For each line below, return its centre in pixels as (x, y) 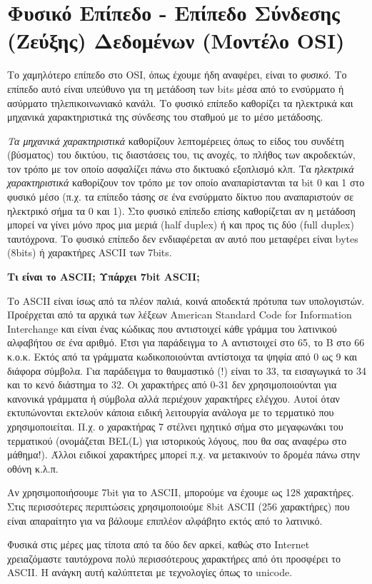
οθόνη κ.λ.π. (33, 468)
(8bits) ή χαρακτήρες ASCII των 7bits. (90, 252)
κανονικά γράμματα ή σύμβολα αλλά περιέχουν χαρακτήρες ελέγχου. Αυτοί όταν (174, 398)
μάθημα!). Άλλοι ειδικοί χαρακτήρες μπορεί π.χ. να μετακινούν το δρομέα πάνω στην (184, 454)
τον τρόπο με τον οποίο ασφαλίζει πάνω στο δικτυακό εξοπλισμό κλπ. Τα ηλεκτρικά (181, 168)
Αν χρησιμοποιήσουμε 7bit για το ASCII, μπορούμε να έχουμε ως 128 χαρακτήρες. (181, 492)
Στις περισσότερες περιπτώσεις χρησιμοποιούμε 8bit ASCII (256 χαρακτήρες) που (179, 506)
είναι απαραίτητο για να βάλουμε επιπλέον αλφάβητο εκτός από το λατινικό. (165, 520)
